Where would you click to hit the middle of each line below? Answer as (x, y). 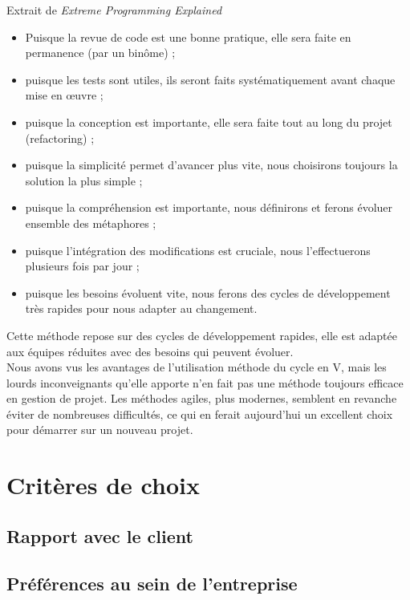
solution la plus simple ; (84, 180)
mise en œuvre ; (64, 95)
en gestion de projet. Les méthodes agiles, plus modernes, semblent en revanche (202, 398)
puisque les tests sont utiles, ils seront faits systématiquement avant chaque (210, 79)
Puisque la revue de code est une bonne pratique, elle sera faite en (188, 36)
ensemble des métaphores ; (91, 223)
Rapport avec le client (100, 535)
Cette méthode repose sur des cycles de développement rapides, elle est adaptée (202, 335)
